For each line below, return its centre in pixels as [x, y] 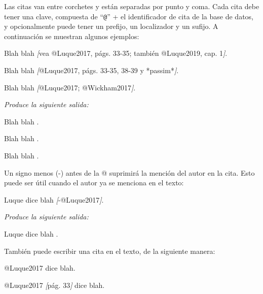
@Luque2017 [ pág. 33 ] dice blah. [54, 285]
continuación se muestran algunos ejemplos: [72, 36]
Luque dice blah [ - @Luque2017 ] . [54, 199]
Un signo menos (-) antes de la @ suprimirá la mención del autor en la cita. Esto [129, 172]
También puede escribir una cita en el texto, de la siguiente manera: [110, 251]
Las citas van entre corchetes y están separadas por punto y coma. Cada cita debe [132, 6]
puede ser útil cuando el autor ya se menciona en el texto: [94, 183]
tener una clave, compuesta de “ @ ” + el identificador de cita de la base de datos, [129, 16]
